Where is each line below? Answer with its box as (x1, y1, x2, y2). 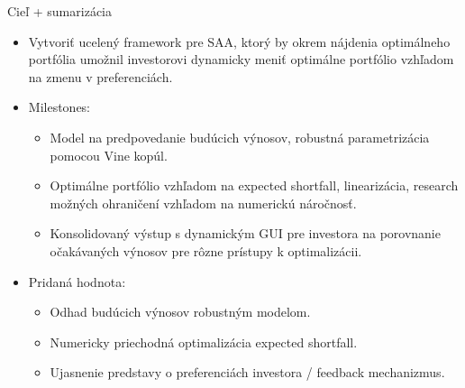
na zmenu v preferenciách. (28, 67, 173, 86)
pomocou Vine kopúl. (50, 145, 168, 164)
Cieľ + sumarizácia (7, 2, 112, 20)
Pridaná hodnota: (28, 272, 126, 291)
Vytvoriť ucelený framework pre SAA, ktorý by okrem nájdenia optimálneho (28, 32, 451, 51)
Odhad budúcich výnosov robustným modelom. (50, 302, 311, 321)
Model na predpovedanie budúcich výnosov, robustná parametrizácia (50, 127, 430, 146)
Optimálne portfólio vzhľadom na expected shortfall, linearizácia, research (50, 176, 459, 195)
